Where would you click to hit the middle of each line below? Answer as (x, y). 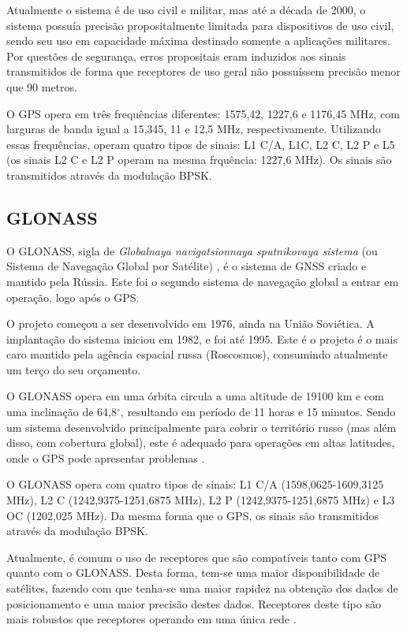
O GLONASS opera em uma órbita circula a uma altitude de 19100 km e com (195, 396)
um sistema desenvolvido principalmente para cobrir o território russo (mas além (202, 427)
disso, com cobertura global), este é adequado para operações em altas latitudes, (201, 442)
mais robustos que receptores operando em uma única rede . (151, 619)
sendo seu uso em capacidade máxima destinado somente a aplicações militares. (199, 41)
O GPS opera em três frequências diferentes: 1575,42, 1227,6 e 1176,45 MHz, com (203, 113)
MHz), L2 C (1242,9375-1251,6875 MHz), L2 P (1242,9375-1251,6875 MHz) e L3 (201, 500)
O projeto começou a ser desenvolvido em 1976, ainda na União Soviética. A (190, 323)
